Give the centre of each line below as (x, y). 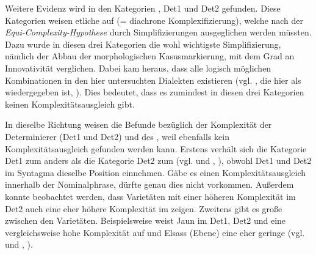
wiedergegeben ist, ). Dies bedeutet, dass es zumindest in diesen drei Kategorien (155, 92)
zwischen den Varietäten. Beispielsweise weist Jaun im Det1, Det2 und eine (145, 220)
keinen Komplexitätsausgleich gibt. (70, 104)
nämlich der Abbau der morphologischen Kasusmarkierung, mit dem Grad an (150, 56)
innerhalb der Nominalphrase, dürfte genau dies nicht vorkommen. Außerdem (149, 184)
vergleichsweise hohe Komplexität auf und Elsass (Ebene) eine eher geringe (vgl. (155, 232)
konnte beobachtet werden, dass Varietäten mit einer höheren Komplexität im (150, 196)
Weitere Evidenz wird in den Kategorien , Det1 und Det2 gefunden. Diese (143, 8)
